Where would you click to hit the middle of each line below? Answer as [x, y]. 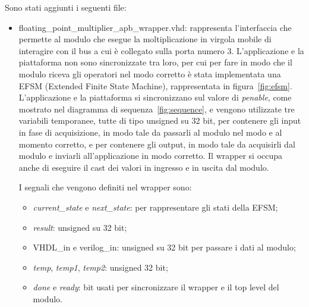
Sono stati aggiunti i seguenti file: [66, 7]
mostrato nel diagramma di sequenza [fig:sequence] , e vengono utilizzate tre [157, 109]
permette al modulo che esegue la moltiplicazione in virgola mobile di [145, 39]
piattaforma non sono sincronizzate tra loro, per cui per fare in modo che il [155, 62]
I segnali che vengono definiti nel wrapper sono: [105, 187]
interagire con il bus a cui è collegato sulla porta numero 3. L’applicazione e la [161, 50]
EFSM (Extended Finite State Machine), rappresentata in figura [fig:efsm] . [155, 85]
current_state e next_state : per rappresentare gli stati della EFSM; [155, 207]
